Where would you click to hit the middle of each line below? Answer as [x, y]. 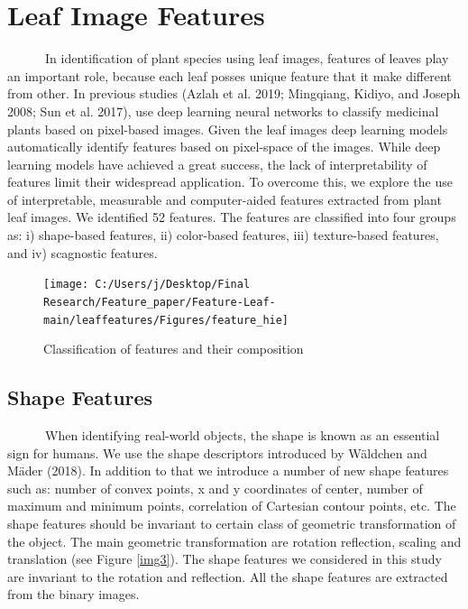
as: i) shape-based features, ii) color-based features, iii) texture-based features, [223, 235]
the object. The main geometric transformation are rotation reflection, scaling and [234, 541]
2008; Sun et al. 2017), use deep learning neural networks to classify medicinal [223, 111]
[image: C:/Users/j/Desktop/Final [147, 285]
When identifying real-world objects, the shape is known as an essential [242, 435]
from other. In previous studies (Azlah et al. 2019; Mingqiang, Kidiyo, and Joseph [234, 93]
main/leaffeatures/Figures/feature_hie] [166, 320]
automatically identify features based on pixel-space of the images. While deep [224, 147]
